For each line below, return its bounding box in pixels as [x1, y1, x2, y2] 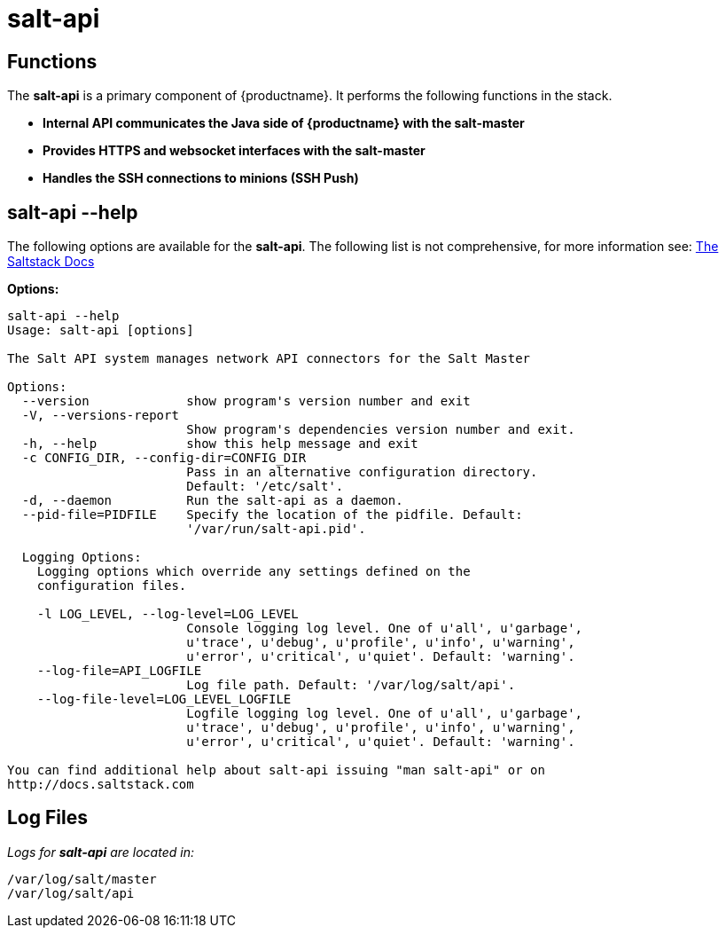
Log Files [7, 806, 88, 829]
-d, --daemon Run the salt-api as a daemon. [21, 493, 403, 508]
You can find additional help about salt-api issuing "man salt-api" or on [7, 763, 545, 778]
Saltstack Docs [7, 254, 95, 270]
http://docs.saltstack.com [7, 777, 194, 792]
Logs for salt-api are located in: [7, 844, 194, 860]
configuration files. [36, 578, 187, 593]
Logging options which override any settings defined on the [36, 564, 471, 579]
